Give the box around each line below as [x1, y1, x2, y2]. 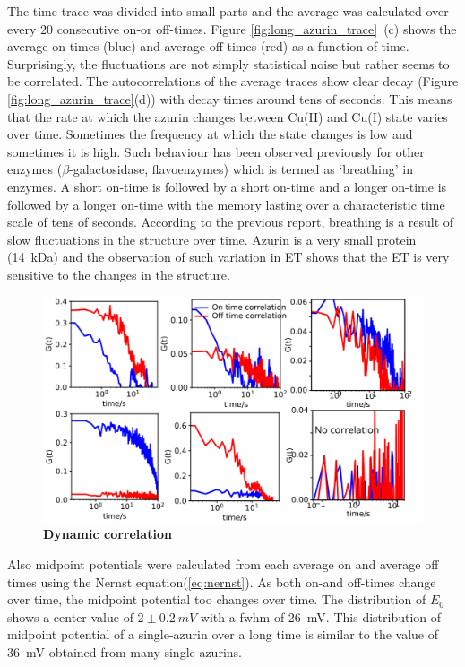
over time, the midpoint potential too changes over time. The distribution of [7, 590, 426, 609]
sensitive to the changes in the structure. [7, 264, 230, 283]
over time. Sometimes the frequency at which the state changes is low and [7, 125, 413, 143]
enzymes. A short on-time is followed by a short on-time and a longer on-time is [7, 177, 447, 195]
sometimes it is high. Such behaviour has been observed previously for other [7, 142, 425, 160]
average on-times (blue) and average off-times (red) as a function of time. [7, 37, 409, 56]
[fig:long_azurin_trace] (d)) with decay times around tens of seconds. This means [7, 89, 452, 108]
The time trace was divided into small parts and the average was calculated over [7, 2, 449, 20]
